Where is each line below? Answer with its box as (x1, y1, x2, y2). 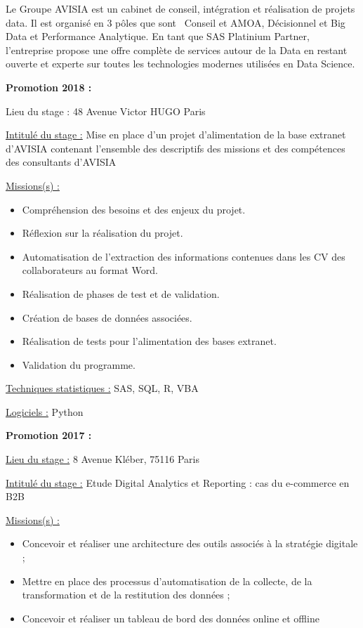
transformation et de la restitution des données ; (22, 587, 230, 602)
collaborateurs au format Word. (22, 263, 158, 277)
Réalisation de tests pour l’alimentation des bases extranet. (22, 334, 277, 348)
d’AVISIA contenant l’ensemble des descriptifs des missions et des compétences (6, 140, 345, 155)
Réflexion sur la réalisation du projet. (22, 225, 183, 240)
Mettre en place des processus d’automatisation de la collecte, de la (22, 573, 312, 588)
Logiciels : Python (6, 404, 84, 419)
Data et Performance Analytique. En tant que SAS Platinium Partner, (6, 29, 310, 44)
